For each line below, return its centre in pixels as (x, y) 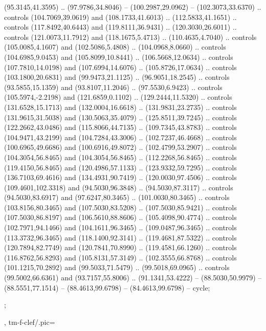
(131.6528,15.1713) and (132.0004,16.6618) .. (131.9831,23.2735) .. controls (120, 107)
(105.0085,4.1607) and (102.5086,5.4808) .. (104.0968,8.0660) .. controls (115, 47)
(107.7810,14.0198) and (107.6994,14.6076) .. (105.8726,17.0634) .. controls (120, 67)
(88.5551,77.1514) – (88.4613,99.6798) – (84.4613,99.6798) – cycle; (107, 287)
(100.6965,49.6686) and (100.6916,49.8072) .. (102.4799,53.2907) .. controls (120, 147)
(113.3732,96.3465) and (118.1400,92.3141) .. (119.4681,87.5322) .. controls (120, 237)
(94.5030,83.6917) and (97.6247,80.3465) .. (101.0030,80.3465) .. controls (117, 197)
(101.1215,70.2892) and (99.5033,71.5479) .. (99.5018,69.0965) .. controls (117, 267)
